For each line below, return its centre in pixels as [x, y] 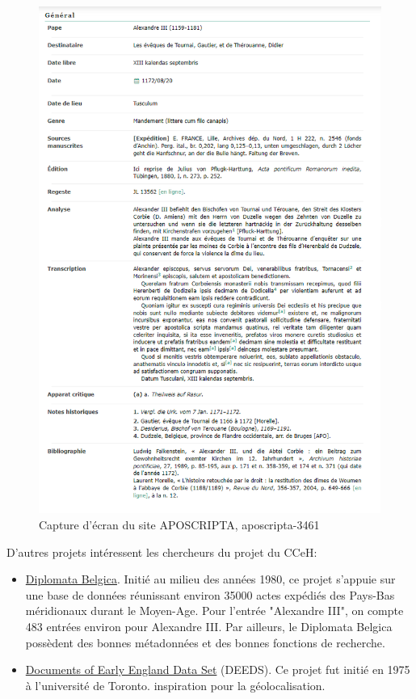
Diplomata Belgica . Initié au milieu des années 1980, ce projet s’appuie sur [210, 579]
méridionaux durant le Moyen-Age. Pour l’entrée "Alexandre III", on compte [214, 611]
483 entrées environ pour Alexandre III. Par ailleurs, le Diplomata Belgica [209, 626]
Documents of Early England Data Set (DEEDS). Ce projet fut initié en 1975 [218, 670]
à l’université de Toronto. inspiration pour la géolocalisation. [175, 685]
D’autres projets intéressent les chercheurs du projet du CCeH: [162, 552]
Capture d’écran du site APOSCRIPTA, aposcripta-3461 [179, 525]
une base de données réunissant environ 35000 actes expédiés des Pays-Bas [210, 594]
